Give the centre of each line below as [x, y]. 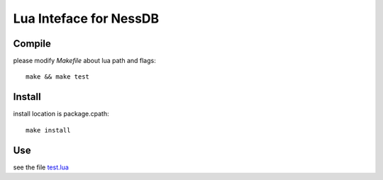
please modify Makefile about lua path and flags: [84, 61]
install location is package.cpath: [61, 114]
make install [48, 130]
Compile [32, 44]
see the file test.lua [41, 167]
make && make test [58, 77]
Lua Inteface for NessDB [86, 18]
